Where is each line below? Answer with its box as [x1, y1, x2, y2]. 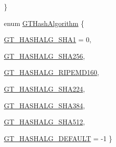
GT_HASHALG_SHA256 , [4, 50, 85, 61]
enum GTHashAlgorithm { [4, 18, 84, 28]
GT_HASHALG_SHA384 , [4, 100, 85, 110]
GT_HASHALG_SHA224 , [4, 83, 85, 94]
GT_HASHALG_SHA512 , [4, 117, 85, 127]
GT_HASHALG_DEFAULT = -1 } [4, 133, 113, 143]
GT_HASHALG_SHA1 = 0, [4, 34, 92, 45]
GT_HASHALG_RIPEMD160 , [4, 67, 99, 77]
